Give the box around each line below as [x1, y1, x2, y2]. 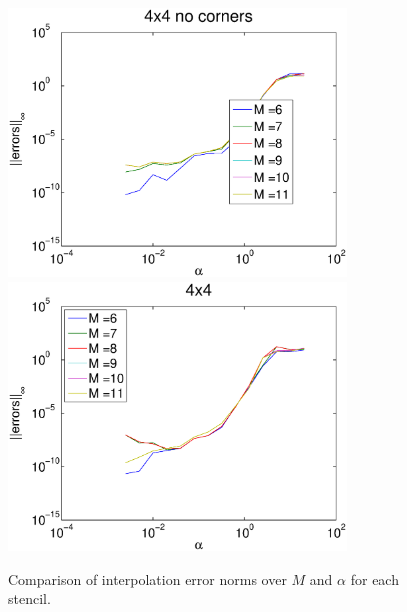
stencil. [8, 588, 51, 609]
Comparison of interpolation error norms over [8, 568, 287, 589]
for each [350, 568, 399, 589]
